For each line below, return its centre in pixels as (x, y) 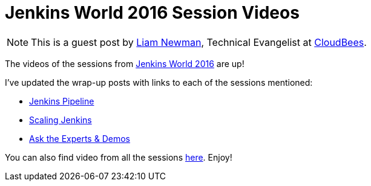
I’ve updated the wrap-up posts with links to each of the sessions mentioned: (159, 82)
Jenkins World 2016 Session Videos (152, 13)
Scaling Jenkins (61, 120)
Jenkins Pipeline (62, 101)
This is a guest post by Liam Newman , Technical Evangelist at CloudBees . (199, 42)
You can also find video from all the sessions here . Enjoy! (119, 157)
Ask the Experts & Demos (80, 138)
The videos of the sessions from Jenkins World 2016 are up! (125, 63)
